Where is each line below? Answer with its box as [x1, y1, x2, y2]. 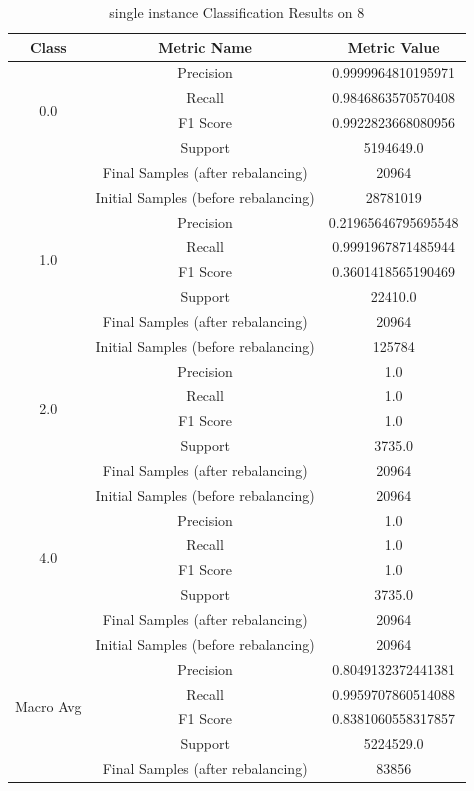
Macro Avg [15, 695, 82, 716]
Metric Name [158, 36, 252, 57]
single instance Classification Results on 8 [109, 2, 365, 22]
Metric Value [347, 36, 440, 57]
